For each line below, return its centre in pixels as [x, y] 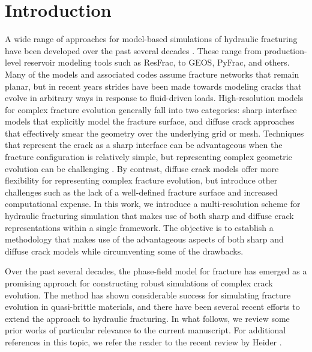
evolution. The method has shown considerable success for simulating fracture [148, 295]
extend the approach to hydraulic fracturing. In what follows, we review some [147, 318]
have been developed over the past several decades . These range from [133, 50]
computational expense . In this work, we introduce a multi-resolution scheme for [153, 204]
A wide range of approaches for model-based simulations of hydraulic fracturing [151, 39]
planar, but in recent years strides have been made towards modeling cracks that [153, 86]
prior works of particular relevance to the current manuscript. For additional [145, 330]
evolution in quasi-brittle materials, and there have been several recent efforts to [152, 307]
